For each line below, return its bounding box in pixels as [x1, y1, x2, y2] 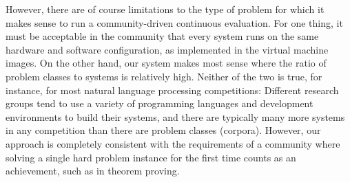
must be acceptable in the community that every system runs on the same [6, 29, 319, 43]
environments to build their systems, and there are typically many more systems [6, 109, 345, 124]
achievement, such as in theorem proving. [6, 163, 180, 178]
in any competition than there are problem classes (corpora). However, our [6, 123, 321, 137]
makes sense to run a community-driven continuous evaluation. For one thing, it [6, 15, 343, 30]
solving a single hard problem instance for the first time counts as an [6, 150, 296, 164]
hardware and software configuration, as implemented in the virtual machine [6, 42, 329, 56]
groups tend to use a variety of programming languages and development [6, 96, 313, 111]
